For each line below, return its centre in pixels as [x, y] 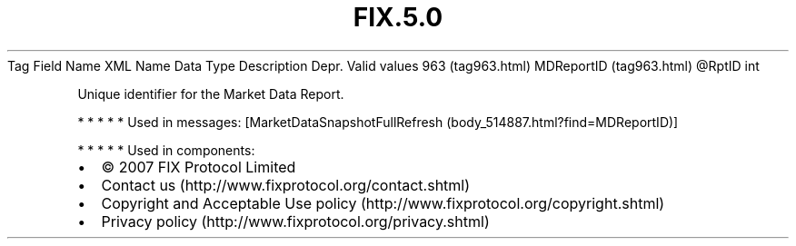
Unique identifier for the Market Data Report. [211, 93]
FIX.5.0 [398, 17]
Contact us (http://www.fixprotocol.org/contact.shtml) [286, 185]
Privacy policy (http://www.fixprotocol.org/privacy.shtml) [295, 221]
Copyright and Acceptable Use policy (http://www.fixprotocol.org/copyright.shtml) [383, 203]
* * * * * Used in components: [166, 150]
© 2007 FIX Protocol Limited [199, 167]
